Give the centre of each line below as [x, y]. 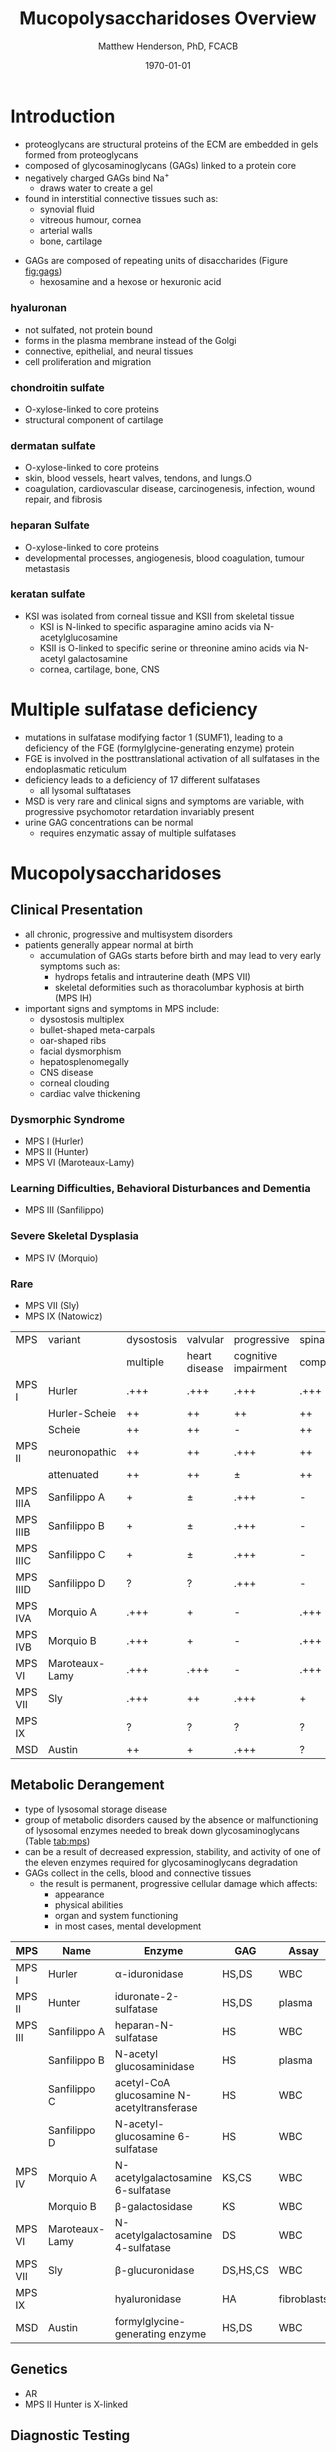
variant [64, 1339]
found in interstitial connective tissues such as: [121, 199]
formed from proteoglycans [81, 154]
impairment [260, 1368]
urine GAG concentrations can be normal [109, 822]
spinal [313, 1339]
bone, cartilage [71, 241]
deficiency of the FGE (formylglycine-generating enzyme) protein [159, 748]
